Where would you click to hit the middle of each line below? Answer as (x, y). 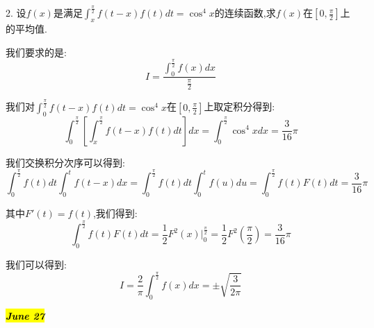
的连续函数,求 (245, 13)
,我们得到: (115, 213)
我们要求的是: (36, 52)
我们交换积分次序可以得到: (65, 162)
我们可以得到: (36, 265)
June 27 (25, 315)
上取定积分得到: (239, 106)
